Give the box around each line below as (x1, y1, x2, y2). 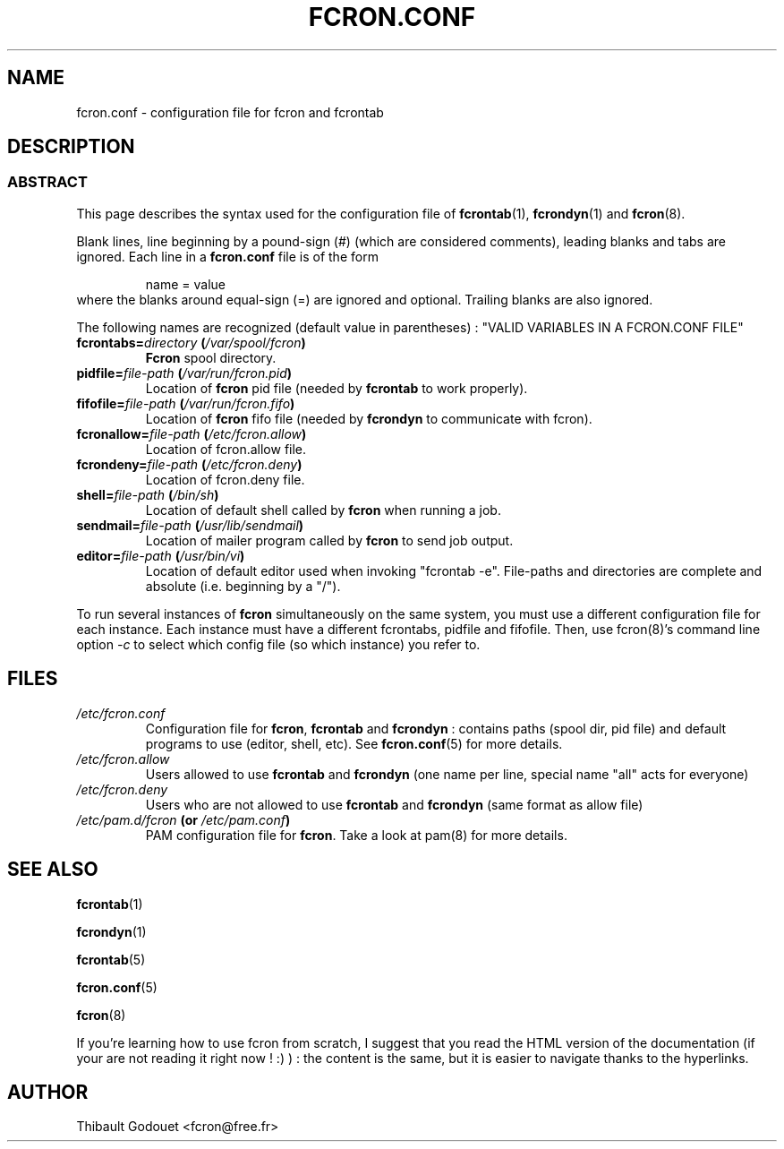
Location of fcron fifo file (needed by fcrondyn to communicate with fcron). (145, 410, 592, 426)
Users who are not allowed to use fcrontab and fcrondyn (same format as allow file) (145, 796, 643, 812)
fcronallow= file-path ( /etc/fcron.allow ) (76, 425, 307, 442)
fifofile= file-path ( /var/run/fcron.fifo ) (76, 395, 295, 411)
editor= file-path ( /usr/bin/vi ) (76, 547, 245, 563)
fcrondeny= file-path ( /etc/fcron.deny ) (76, 456, 303, 472)
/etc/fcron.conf (76, 705, 166, 721)
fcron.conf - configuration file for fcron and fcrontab (76, 104, 384, 120)
